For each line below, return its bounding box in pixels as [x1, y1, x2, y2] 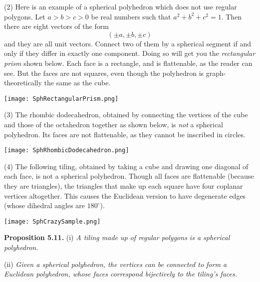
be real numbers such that [91, 11, 171, 21]
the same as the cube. [44, 77, 111, 88]
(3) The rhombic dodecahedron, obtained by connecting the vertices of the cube [4, 109, 248, 120]
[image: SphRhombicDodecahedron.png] [4, 147, 129, 154]
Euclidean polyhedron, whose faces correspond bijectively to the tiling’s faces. [4, 269, 238, 279]
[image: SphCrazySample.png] [4, 218, 101, 225]
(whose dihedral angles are [4, 200, 85, 211]
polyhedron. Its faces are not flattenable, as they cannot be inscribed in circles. [4, 129, 246, 139]
